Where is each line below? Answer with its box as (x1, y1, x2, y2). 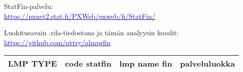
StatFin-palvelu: (4, 1, 53, 11)
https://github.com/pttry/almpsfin (4, 37, 111, 47)
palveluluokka (180, 58, 235, 70)
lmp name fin (119, 58, 172, 70)
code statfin (65, 58, 112, 70)
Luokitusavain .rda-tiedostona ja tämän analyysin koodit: (4, 27, 179, 38)
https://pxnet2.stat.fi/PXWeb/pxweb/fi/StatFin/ (4, 10, 156, 21)
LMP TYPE (8, 58, 57, 70)
